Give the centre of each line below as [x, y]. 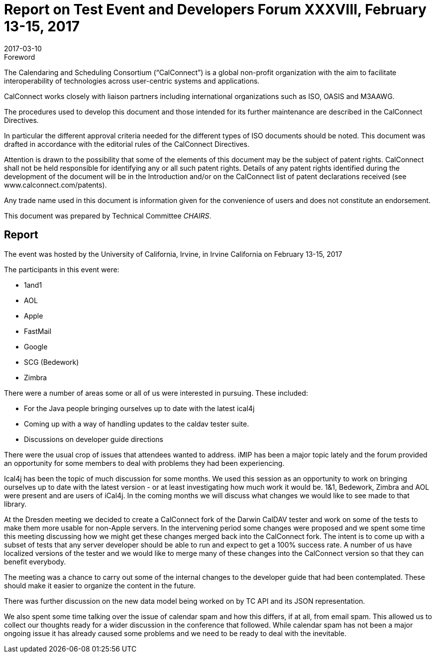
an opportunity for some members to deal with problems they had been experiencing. [144, 463]
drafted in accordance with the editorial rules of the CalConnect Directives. [127, 144]
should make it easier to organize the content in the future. [100, 585]
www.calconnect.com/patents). [55, 185]
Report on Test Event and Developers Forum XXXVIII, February [215, 9]
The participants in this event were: [62, 269]
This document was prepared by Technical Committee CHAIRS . [108, 216]
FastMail [38, 331]
